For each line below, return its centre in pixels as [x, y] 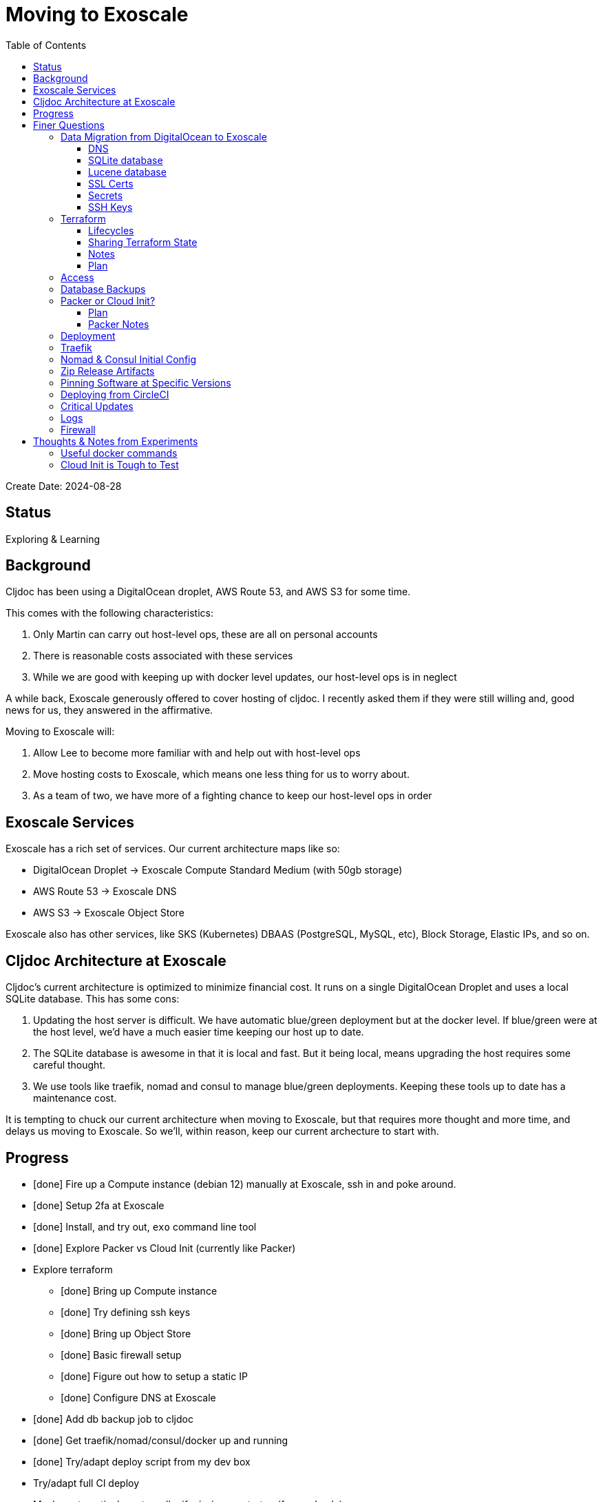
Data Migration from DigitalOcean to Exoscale [164, 136]
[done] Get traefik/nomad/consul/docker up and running [161, 1440]
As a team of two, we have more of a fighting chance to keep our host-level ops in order [233, 796]
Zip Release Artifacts [108, 371]
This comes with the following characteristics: [109, 613]
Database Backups [103, 289]
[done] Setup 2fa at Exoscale [99, 1205]
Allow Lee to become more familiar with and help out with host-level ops [197, 753]
